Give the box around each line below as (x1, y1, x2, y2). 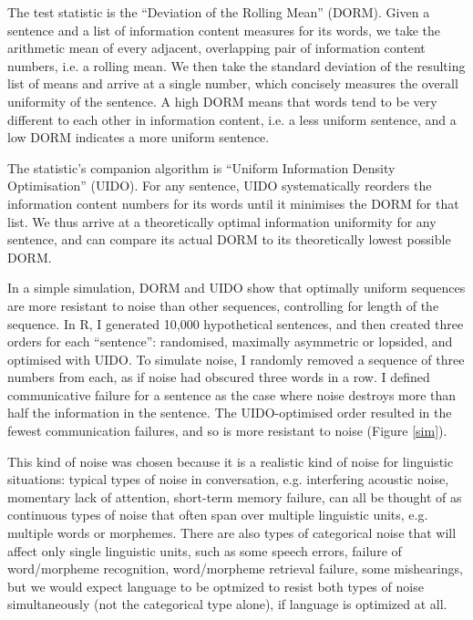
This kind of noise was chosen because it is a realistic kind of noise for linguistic (7, 451, 454, 470)
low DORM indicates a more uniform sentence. (7, 128, 270, 147)
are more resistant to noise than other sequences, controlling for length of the (7, 295, 439, 315)
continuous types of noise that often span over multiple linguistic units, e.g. (7, 505, 428, 524)
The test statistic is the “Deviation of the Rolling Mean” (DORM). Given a (7, 3, 430, 21)
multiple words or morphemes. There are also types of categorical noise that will (7, 523, 457, 542)
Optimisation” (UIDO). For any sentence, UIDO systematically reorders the (7, 176, 432, 195)
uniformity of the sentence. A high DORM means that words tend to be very (7, 91, 437, 110)
